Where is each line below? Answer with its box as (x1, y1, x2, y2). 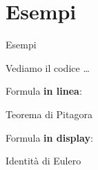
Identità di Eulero (6, 153, 81, 168)
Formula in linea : (6, 84, 82, 98)
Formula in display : (6, 130, 93, 144)
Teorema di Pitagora (6, 106, 92, 121)
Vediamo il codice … (6, 60, 90, 75)
